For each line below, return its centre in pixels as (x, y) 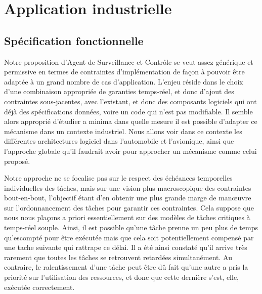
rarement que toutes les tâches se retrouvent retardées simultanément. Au (118, 257)
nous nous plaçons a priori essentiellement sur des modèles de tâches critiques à (127, 217)
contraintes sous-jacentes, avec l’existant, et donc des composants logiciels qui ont (130, 101)
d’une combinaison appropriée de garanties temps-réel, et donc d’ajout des (119, 91)
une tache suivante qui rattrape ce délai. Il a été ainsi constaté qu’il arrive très (126, 247)
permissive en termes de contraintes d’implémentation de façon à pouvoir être (124, 72)
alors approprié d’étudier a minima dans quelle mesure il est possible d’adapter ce (131, 121)
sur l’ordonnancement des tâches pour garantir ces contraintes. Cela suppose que (129, 207)
